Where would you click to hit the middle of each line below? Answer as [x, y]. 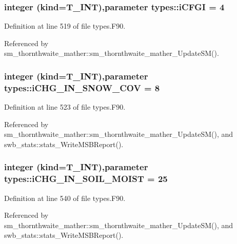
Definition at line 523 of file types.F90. [65, 107]
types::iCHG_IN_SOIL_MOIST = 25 [86, 179]
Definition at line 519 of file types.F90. [65, 26]
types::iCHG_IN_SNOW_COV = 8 [82, 87]
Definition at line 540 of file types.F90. [65, 198]
